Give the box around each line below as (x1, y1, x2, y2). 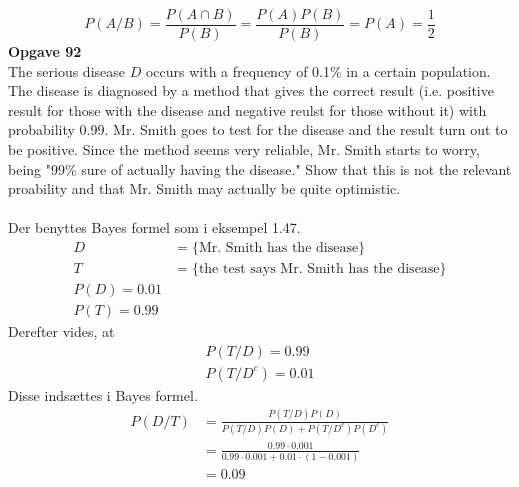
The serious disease (8, 60, 125, 81)
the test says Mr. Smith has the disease (198, 262, 440, 277)
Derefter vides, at (8, 321, 115, 342)
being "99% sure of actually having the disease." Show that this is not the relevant (8, 158, 512, 179)
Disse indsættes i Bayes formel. (8, 384, 198, 405)
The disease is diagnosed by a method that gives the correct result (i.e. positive (8, 80, 494, 101)
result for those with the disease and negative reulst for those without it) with (8, 99, 487, 120)
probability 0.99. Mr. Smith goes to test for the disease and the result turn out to (8, 119, 508, 140)
